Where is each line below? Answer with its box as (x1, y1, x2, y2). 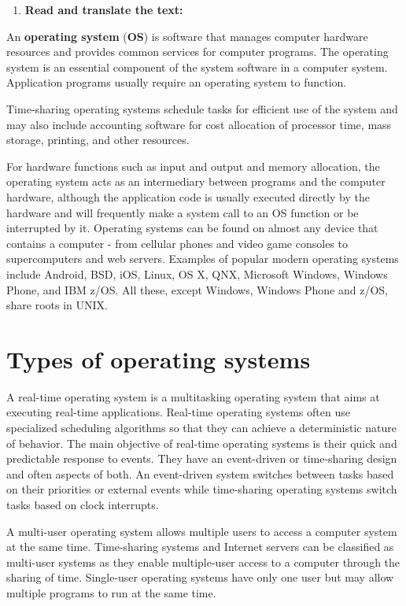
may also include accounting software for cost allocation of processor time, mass (6, 116, 392, 132)
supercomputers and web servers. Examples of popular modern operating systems (6, 250, 399, 267)
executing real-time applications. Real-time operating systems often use (6, 404, 350, 420)
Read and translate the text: (24, 2, 183, 17)
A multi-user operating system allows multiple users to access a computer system (6, 523, 397, 539)
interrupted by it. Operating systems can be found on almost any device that (6, 220, 378, 236)
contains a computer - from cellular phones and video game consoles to (6, 235, 348, 251)
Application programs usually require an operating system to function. (6, 74, 347, 91)
